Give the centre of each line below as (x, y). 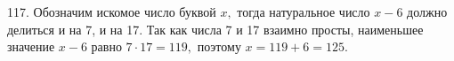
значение (31, 46)
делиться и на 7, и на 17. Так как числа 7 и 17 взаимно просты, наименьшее (215, 29)
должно (427, 11)
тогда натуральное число (304, 11)
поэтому (219, 46)
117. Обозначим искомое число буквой (112, 11)
